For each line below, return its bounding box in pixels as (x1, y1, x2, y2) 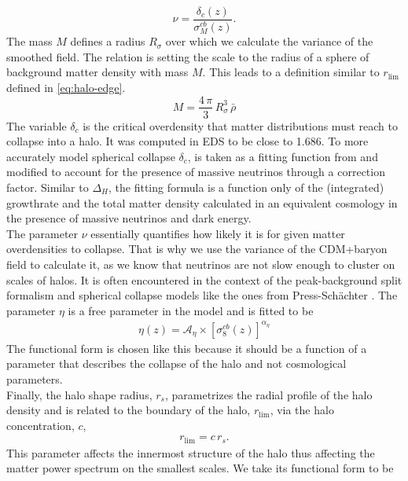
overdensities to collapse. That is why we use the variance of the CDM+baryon (6, 240, 388, 257)
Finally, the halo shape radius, (6, 386, 153, 402)
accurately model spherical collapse (6, 148, 175, 164)
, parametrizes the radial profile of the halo (164, 386, 373, 402)
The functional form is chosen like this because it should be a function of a (6, 340, 367, 356)
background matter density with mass (6, 64, 189, 80)
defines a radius (70, 33, 145, 50)
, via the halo (270, 402, 334, 418)
